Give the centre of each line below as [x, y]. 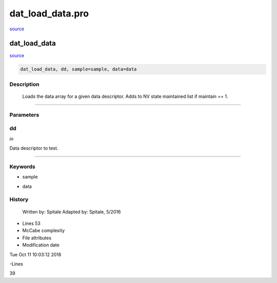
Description [24, 84]
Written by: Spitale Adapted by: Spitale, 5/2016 [72, 211]
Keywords [22, 166]
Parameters [24, 115]
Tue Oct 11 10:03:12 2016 [35, 254]
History [19, 200]
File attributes [37, 238]
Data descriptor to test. [34, 148]
